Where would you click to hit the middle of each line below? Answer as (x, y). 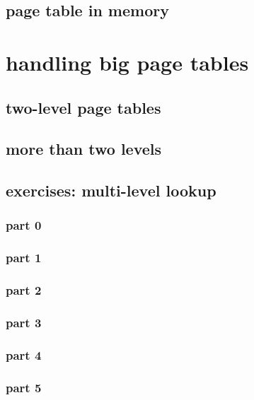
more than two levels (84, 149)
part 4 (24, 354)
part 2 (24, 290)
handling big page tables (127, 62)
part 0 (24, 225)
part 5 (24, 387)
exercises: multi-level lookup (111, 190)
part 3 (24, 322)
